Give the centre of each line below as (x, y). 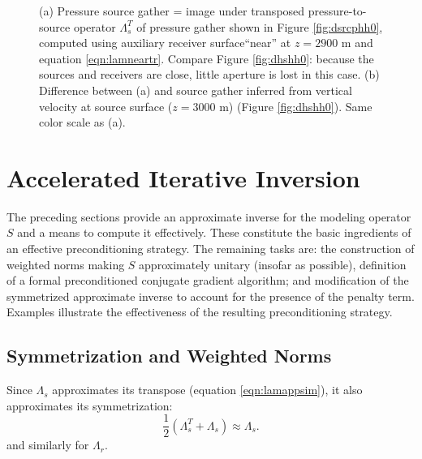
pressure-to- (337, 11)
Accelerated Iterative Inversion (183, 177)
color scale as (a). (82, 122)
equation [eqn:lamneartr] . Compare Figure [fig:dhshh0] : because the (207, 58)
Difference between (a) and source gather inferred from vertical (196, 90)
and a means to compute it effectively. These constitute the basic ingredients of (214, 232)
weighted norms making (66, 264)
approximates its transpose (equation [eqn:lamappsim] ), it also (207, 390)
